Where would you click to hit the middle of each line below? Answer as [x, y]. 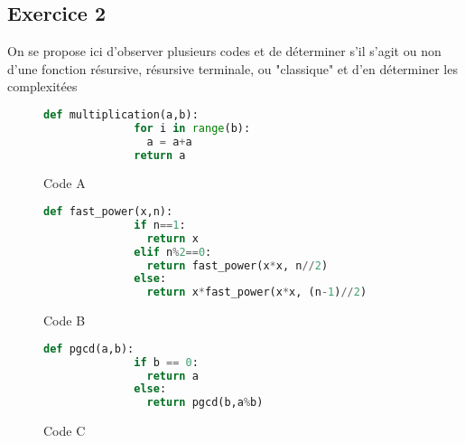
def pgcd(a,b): [89, 349]
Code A [65, 183]
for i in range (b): [192, 128]
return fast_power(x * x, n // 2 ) [237, 265]
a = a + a [169, 141]
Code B [65, 320]
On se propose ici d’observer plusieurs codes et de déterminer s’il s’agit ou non [224, 51]
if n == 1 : [160, 225]
